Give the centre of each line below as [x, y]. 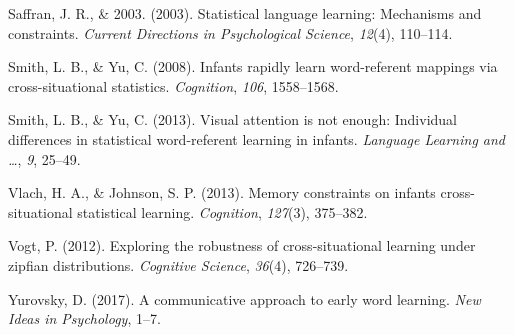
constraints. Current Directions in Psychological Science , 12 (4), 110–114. [230, 32]
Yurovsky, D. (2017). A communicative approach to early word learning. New [244, 298]
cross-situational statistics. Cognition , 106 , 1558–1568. [173, 85]
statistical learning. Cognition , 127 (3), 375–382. [222, 211]
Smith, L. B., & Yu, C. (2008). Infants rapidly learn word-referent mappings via [253, 66]
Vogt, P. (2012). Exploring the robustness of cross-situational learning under [242, 245]
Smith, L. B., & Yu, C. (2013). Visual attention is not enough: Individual [232, 119]
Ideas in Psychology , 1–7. [84, 318]
